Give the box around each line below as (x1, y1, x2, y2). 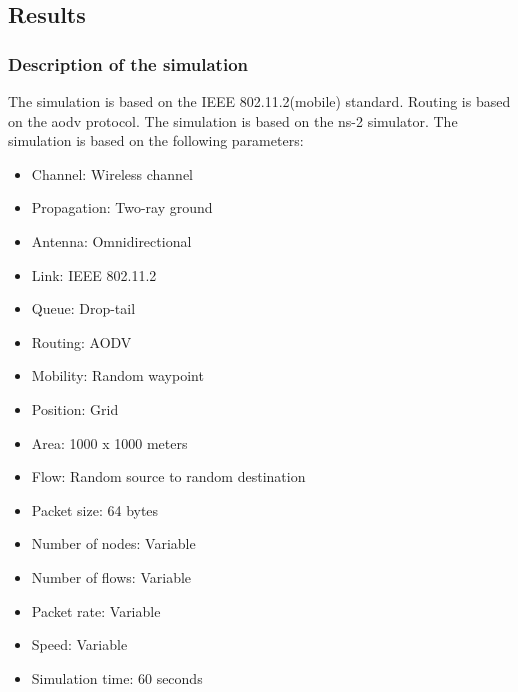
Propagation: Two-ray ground (31, 197, 213, 218)
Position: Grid (31, 398, 119, 419)
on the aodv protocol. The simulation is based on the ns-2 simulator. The (8, 110, 458, 131)
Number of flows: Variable (31, 566, 192, 587)
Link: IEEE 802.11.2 (31, 264, 157, 285)
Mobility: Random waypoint (31, 365, 204, 386)
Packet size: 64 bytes (31, 499, 159, 520)
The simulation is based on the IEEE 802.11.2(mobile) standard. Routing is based (8, 91, 511, 111)
